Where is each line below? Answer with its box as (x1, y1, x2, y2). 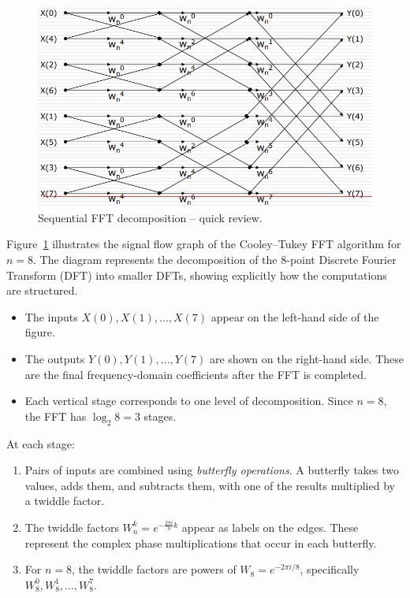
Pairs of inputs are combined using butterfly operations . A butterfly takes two (24, 462, 399, 478)
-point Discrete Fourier (286, 251, 397, 268)
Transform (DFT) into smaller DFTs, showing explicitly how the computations (6, 266, 387, 283)
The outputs (24, 351, 85, 367)
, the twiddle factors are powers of (72, 561, 237, 578)
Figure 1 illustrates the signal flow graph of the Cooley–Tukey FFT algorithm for (6, 236, 401, 252)
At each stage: (6, 435, 75, 451)
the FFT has (24, 407, 87, 424)
